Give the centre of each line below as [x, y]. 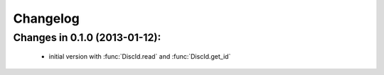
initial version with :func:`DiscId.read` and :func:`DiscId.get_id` [140, 57]
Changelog [46, 18]
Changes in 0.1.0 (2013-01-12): [87, 37]
